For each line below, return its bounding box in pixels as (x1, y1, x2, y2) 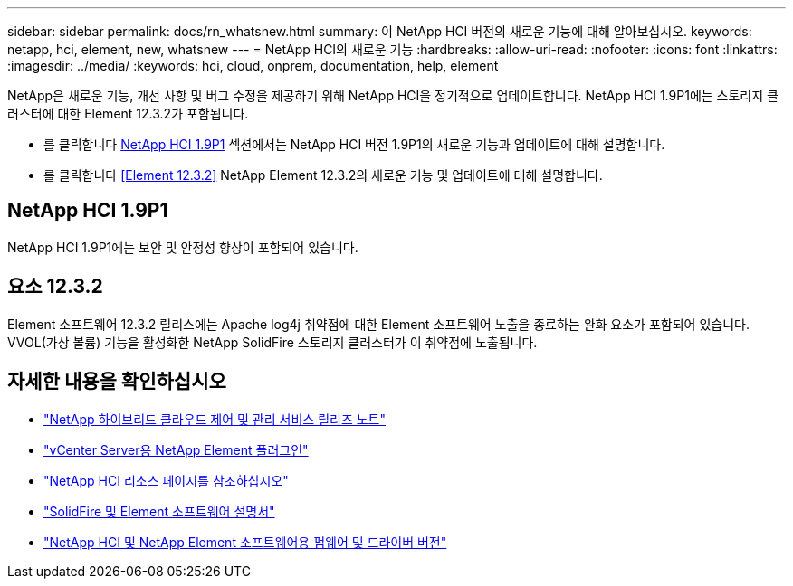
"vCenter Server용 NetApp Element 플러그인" (43, 441, 309, 458)
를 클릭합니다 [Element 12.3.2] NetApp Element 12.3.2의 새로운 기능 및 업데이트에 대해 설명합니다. (43, 167, 603, 183)
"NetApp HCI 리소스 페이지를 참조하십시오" (43, 472, 289, 488)
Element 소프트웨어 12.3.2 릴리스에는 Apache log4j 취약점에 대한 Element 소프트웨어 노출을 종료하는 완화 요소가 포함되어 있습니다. (7, 316, 750, 332)
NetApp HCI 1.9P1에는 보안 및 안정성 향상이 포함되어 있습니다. (7, 239, 358, 255)
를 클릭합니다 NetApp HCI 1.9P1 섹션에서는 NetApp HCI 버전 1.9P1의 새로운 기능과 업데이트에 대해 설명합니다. (43, 137, 665, 152)
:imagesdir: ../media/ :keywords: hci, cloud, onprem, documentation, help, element (7, 58, 499, 73)
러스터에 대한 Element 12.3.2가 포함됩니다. (7, 106, 249, 121)
